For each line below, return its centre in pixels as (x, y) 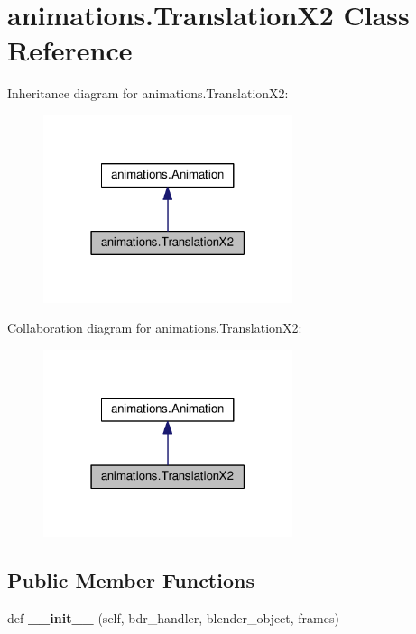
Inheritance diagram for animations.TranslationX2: (148, 93)
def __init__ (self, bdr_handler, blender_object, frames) (173, 618)
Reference (70, 50)
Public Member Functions (131, 580)
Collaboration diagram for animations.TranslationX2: (155, 328)
